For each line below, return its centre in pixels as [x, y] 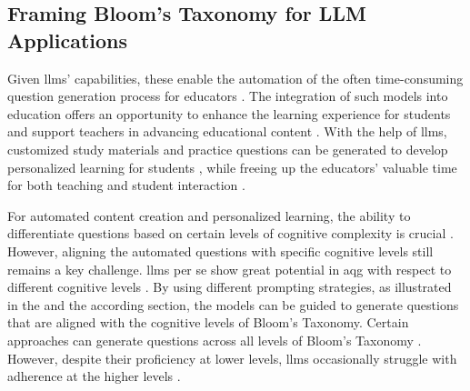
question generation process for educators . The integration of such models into [228, 96]
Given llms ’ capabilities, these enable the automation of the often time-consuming [235, 78]
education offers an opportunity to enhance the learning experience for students [229, 113]
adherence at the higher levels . [94, 376]
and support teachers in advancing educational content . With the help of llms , [227, 131]
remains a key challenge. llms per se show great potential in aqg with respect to [230, 269]
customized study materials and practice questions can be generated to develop [228, 149]
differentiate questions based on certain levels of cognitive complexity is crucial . [230, 233]
